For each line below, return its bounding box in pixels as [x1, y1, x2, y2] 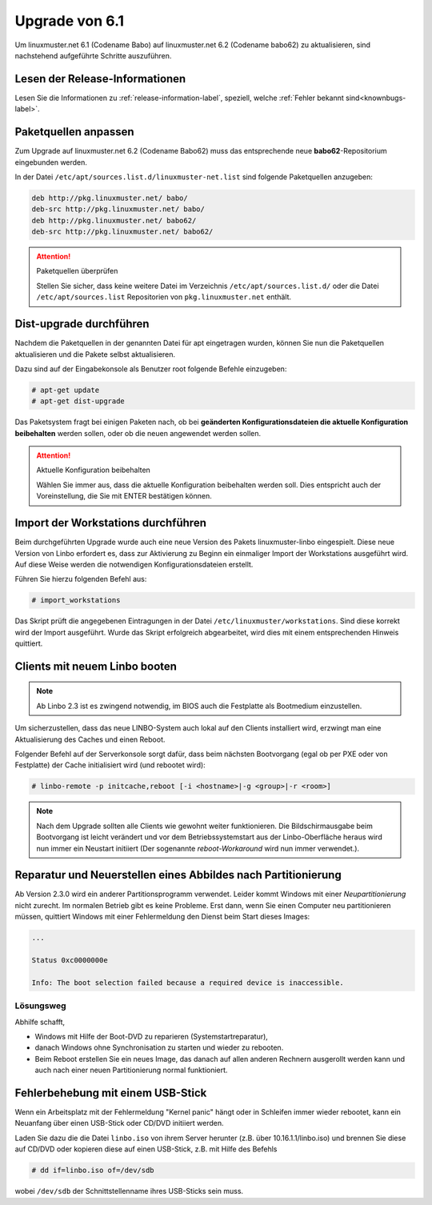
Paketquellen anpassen [14, 125, 135, 139]
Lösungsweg [14, 1000, 67, 1011]
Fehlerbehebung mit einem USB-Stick [14, 1086, 207, 1099]
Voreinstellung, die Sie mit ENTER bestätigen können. [36, 491, 212, 501]
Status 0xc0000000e [31, 956, 108, 965]
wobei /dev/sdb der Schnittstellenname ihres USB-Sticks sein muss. [14, 1187, 244, 1196]
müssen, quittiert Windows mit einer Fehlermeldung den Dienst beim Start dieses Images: [14, 912, 310, 922]
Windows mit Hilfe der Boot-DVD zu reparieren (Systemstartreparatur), [34, 1031, 268, 1041]
